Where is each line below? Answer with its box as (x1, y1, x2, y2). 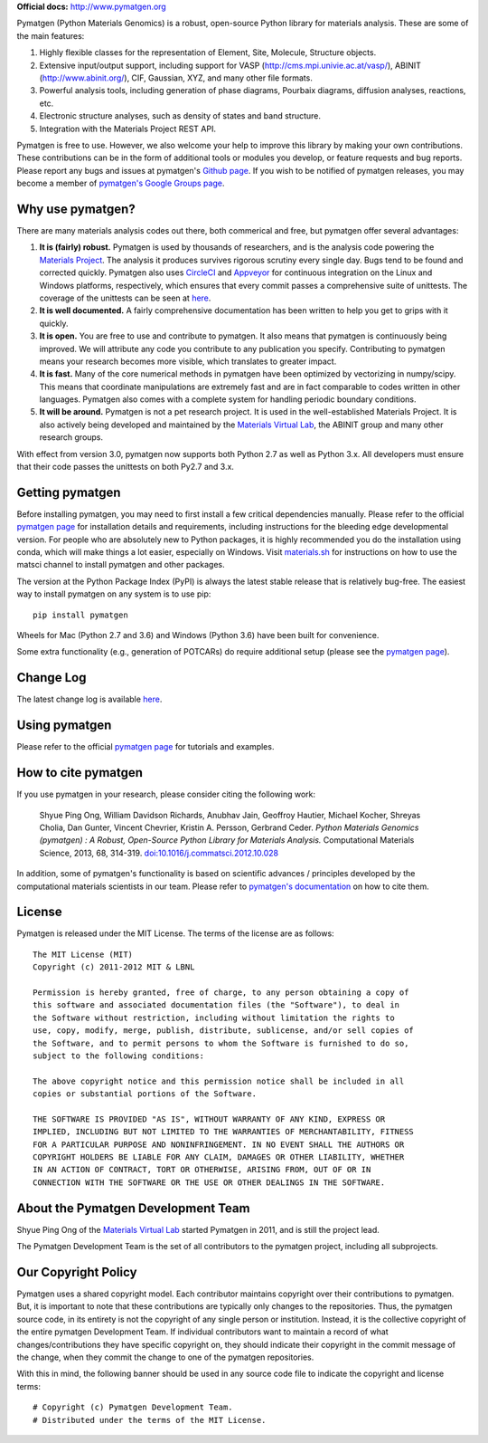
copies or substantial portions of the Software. (33, 1089, 258, 1099)
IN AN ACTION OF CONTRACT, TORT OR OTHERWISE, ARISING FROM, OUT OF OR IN (33, 1164, 371, 1175)
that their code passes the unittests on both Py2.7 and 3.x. (16, 462, 235, 473)
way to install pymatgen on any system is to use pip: (16, 588, 211, 599)
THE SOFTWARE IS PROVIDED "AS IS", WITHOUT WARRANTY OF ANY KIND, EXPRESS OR (33, 1113, 386, 1124)
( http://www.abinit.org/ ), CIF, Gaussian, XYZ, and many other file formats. (39, 72, 314, 83)
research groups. (39, 432, 104, 443)
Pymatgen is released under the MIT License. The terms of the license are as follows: (16, 928, 334, 939)
